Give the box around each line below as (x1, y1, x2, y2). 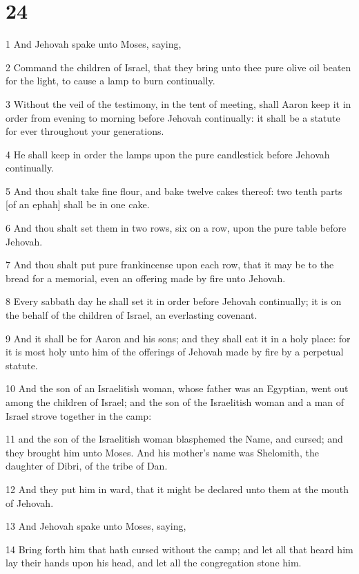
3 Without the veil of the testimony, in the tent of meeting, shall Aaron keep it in (6, 96, 351, 111)
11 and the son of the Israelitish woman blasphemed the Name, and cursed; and (6, 432, 343, 446)
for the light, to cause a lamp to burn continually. (6, 73, 215, 88)
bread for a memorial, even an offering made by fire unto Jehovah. (6, 270, 286, 285)
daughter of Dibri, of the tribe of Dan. (6, 459, 168, 473)
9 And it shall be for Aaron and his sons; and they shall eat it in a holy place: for (6, 331, 351, 345)
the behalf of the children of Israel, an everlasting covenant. (6, 308, 258, 322)
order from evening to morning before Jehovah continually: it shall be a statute (6, 110, 340, 124)
